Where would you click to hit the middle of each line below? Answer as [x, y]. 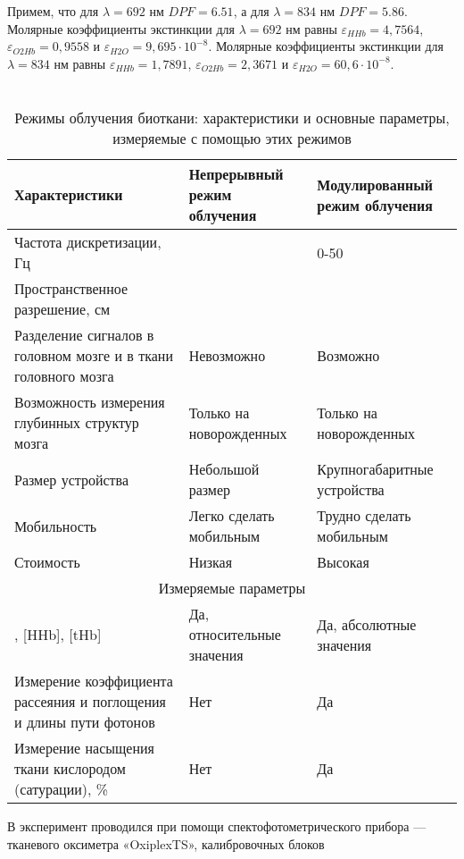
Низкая [211, 562]
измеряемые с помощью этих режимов [232, 139]
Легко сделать [232, 516]
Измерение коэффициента [94, 681]
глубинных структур [77, 423]
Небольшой [224, 469]
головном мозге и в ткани [94, 356]
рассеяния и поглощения [90, 702]
